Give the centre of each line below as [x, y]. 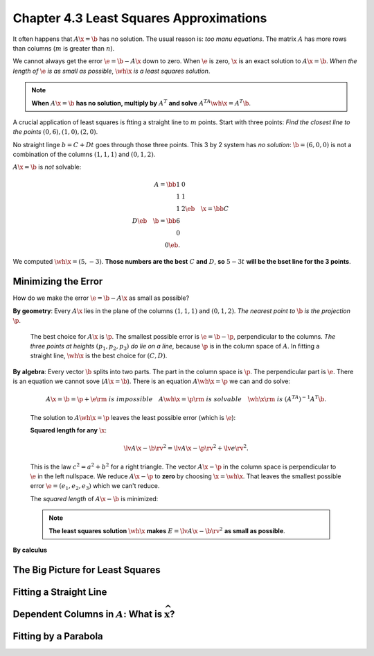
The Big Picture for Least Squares [87, 570]
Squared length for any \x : [69, 430]
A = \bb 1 [167, 184]
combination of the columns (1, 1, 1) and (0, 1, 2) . [84, 154]
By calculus [30, 550]
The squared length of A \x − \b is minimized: [94, 498]
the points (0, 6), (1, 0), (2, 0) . [55, 132]
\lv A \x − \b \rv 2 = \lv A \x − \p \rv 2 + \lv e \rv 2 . [186, 448]
